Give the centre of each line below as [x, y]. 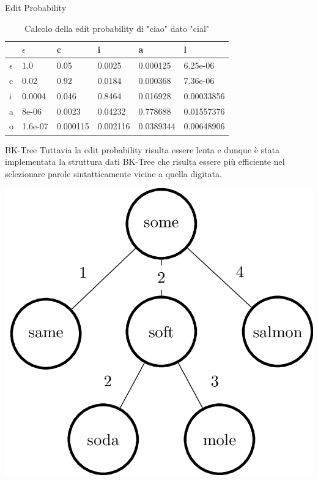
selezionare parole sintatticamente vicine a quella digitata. [113, 173]
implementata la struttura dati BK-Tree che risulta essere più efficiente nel [145, 162]
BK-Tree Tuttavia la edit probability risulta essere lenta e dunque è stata [142, 149]
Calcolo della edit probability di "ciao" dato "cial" [117, 28]
